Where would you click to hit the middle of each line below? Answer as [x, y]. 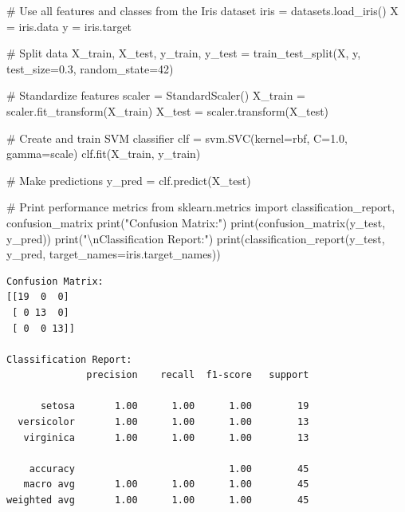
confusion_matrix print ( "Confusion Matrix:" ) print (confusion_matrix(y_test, [196, 222]
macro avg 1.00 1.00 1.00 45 [166, 484]
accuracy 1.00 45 [169, 469]
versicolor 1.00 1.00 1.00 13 [163, 422]
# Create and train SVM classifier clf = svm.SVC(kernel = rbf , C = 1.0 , [177, 138]
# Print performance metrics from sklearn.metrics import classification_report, [201, 207]
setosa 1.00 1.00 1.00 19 [175, 406]
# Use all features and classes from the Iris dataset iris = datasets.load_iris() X [202, 10]
